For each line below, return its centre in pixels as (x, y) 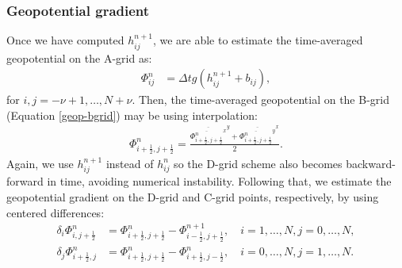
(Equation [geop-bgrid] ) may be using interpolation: (132, 115)
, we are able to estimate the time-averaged (258, 40)
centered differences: (56, 212)
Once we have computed (65, 40)
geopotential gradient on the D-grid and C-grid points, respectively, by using (193, 196)
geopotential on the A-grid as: (79, 57)
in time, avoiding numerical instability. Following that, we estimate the (219, 181)
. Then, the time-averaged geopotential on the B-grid (260, 100)
